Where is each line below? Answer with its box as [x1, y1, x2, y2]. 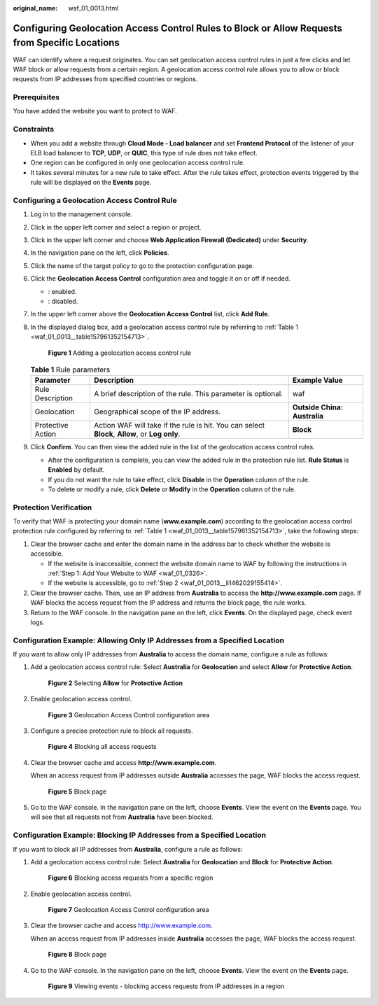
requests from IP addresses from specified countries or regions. [13, 75, 198, 83]
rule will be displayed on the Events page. [30, 178, 152, 187]
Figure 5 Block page [48, 787, 107, 796]
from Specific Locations [13, 37, 120, 49]
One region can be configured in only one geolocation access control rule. [30, 158, 245, 167]
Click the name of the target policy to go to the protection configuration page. [30, 261, 255, 269]
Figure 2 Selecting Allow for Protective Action [48, 679, 183, 687]
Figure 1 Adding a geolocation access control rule [48, 349, 192, 357]
